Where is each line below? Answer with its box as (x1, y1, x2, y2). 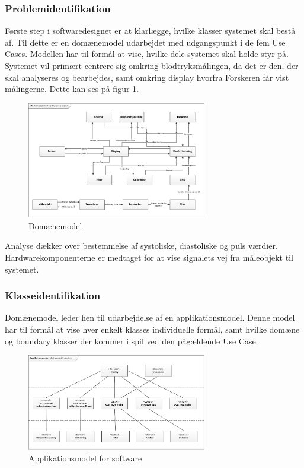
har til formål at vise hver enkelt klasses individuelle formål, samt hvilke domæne (5, 323, 300, 336)
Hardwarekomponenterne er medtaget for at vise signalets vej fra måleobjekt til (5, 251, 293, 264)
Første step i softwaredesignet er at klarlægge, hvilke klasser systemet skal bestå (5, 24, 296, 37)
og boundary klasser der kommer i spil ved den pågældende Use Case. (5, 334, 258, 347)
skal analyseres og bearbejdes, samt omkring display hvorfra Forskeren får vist (5, 71, 289, 83)
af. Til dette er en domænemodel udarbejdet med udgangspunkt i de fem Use (5, 36, 286, 48)
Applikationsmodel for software (28, 451, 142, 464)
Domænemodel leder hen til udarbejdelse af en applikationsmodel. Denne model (5, 311, 295, 324)
